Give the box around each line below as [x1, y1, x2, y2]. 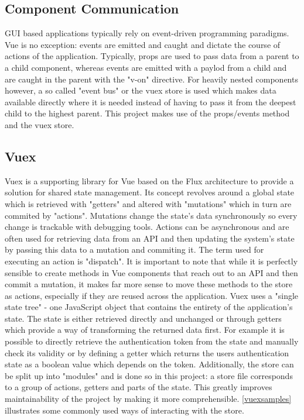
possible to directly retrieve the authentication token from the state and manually [5, 335, 299, 347]
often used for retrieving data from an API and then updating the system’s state [5, 232, 295, 244]
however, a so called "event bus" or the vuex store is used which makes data [5, 84, 276, 97]
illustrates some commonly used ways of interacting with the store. [5, 404, 244, 416]
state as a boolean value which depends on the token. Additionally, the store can [5, 358, 294, 370]
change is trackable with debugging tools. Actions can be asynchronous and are [5, 221, 289, 233]
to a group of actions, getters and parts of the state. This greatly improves [5, 381, 272, 393]
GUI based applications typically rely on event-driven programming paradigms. [5, 27, 289, 39]
